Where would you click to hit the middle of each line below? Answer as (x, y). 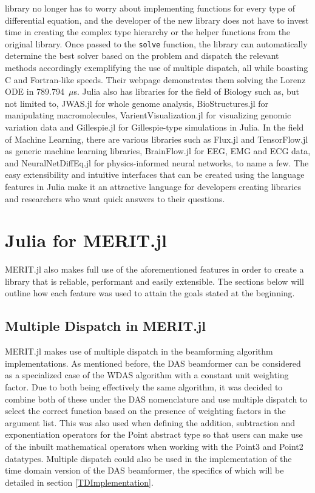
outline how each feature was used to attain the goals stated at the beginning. (150, 293)
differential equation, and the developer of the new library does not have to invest (157, 20)
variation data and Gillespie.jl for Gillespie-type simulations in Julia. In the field (154, 127)
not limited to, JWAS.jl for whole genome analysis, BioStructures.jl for (137, 103)
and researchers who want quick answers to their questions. (115, 198)
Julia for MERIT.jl (86, 240)
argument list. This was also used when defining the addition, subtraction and (150, 422)
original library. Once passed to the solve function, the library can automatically (156, 43)
